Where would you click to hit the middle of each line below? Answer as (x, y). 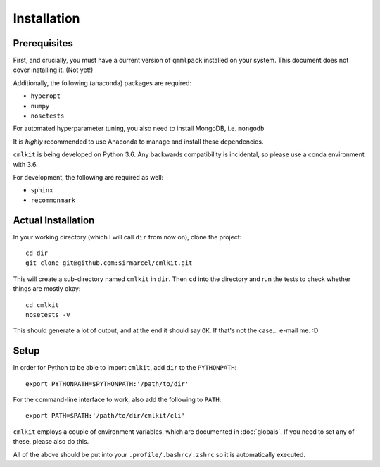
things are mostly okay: (47, 289)
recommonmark (53, 200)
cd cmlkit (42, 305)
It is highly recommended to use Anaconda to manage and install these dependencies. (138, 142)
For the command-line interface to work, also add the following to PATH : (117, 400)
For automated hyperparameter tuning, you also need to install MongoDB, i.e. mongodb (139, 129)
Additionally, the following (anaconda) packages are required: (102, 83)
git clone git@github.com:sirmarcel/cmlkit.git (109, 263)
